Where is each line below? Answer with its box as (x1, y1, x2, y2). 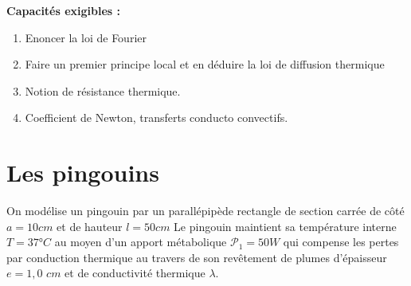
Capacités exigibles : (6, 2, 121, 18)
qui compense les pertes (283, 233, 399, 250)
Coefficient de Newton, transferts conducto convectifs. (25, 109, 288, 126)
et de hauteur (57, 217, 123, 234)
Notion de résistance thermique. (25, 82, 181, 99)
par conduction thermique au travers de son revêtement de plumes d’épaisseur (6, 249, 387, 265)
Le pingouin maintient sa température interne (174, 217, 397, 234)
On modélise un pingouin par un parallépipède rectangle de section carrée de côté (6, 202, 405, 219)
